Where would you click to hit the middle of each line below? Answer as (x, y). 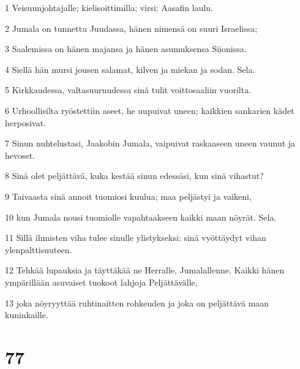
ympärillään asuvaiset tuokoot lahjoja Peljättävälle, (101, 282)
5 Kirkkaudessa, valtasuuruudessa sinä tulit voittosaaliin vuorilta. (128, 90)
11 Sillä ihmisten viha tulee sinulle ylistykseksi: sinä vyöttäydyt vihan (136, 238)
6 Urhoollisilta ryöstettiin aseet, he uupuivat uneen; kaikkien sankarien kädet (150, 110)
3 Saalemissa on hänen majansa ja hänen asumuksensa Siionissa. (126, 49)
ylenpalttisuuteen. (39, 249)
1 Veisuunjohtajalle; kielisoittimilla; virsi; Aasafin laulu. (109, 7)
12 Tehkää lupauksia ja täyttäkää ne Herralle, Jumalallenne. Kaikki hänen (145, 270)
